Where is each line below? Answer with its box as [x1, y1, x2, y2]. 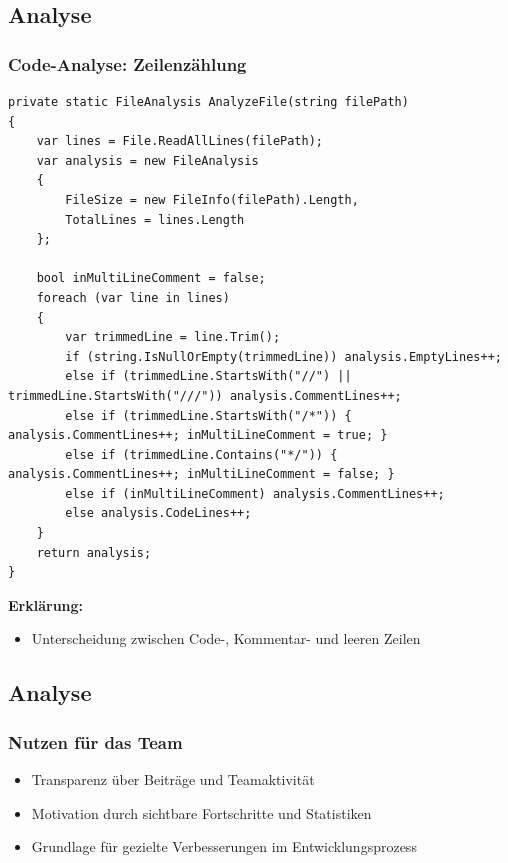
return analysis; [36, 545, 152, 560]
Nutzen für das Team [8, 729, 183, 754]
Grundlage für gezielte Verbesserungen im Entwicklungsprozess [31, 836, 417, 857]
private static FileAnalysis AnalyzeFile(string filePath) [8, 95, 409, 109]
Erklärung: [8, 594, 84, 615]
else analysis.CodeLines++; [65, 506, 252, 521]
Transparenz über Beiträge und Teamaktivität [31, 769, 315, 790]
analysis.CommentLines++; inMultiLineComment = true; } [8, 428, 388, 443]
